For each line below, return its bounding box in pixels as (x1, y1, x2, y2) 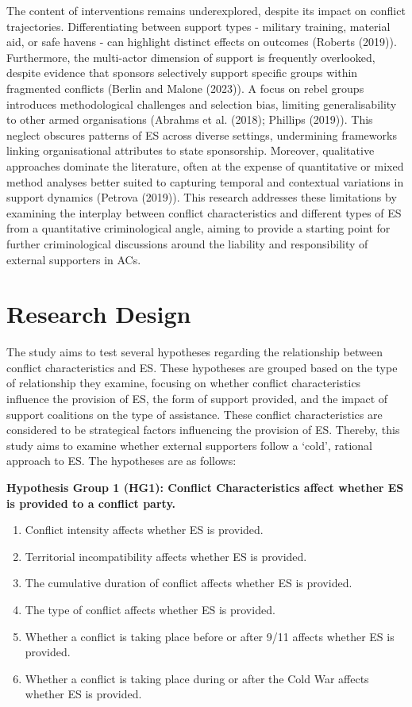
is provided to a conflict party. (6, 494, 175, 511)
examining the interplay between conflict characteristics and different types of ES (6, 204, 402, 221)
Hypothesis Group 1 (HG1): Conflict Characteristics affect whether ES (6, 478, 404, 495)
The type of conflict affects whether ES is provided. (25, 601, 275, 617)
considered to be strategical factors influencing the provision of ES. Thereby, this (6, 421, 400, 438)
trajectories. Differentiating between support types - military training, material (6, 17, 391, 34)
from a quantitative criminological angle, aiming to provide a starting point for (6, 220, 391, 236)
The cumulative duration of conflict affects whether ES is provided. (25, 574, 352, 591)
